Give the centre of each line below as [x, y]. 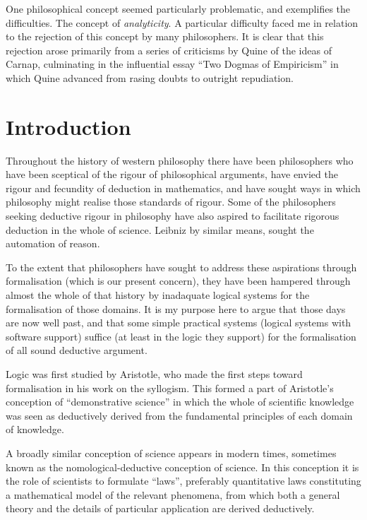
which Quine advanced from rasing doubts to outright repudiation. [150, 77]
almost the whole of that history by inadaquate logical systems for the [158, 295]
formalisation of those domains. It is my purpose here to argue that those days [176, 308]
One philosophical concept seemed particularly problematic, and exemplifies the [178, 8]
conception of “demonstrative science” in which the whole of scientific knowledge [180, 402]
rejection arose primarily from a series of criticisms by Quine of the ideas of [169, 50]
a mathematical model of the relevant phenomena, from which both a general [173, 494]
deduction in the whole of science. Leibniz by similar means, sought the [160, 229]
